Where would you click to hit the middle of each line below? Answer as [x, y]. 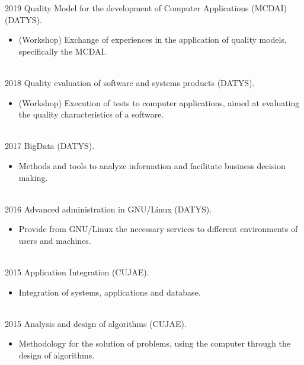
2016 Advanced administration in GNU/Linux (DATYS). [108, 209]
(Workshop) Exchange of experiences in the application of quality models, [153, 39]
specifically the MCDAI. [63, 51]
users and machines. [55, 240]
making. [33, 177]
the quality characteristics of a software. [91, 114]
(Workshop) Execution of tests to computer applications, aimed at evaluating [159, 102]
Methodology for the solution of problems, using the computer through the [154, 343]
